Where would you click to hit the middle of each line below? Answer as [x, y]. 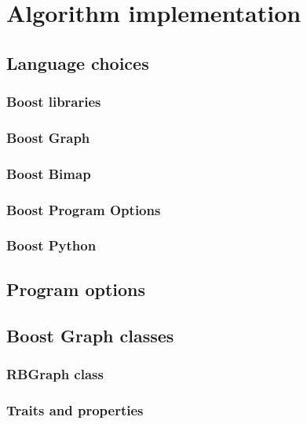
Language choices [78, 62]
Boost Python [51, 245]
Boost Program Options [84, 209]
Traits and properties [75, 409]
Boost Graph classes [90, 335]
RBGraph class [55, 373]
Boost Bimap [49, 173]
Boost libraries [54, 102]
